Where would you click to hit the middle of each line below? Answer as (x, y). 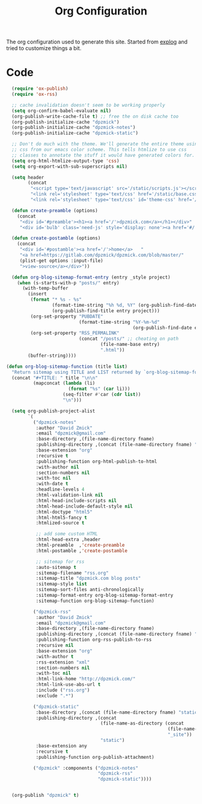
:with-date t (52, 484)
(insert (37, 294)
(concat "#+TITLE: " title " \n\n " (55, 378)
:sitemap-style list (61, 584)
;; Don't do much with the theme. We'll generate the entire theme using (106, 144)
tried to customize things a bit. (44, 48)
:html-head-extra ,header (68, 540)
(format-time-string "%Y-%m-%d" (120, 322)
